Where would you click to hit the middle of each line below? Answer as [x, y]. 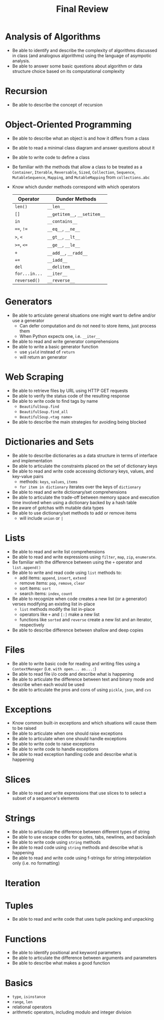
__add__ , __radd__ [68, 253]
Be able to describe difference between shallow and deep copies [78, 630]
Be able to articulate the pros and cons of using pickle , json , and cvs [82, 690]
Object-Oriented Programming [69, 125]
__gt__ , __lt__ [64, 237]
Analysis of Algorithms [53, 37]
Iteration [23, 883]
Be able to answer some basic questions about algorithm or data [77, 66]
